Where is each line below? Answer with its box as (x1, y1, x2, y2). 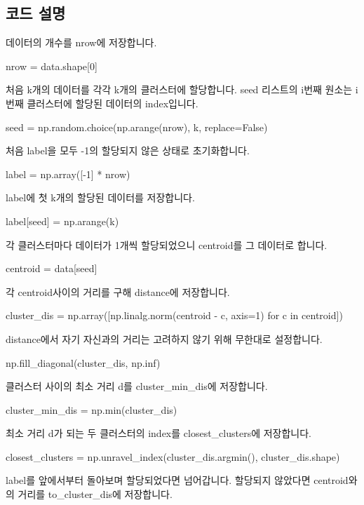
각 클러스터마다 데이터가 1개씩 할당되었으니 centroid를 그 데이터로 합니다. (6, 237, 328, 252)
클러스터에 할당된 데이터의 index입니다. (27, 95, 198, 110)
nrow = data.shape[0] (6, 58, 97, 73)
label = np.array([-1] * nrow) (6, 166, 130, 181)
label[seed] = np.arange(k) (6, 213, 119, 228)
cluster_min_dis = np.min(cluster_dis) (6, 402, 177, 417)
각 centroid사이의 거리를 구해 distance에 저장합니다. (6, 284, 230, 299)
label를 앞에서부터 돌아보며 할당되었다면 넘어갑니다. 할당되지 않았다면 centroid (6, 473, 349, 487)
